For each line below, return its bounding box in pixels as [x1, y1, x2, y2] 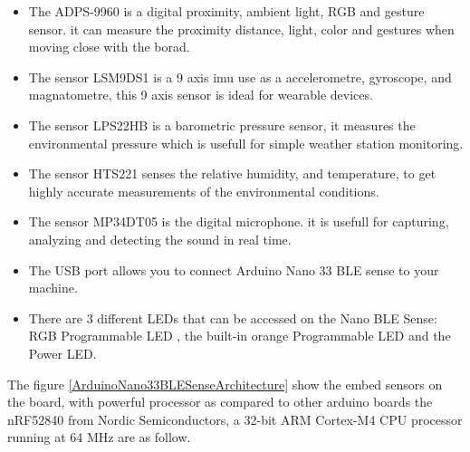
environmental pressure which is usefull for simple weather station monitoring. [28, 133, 464, 152]
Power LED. [28, 343, 97, 362]
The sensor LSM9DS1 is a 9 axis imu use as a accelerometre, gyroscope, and [28, 67, 452, 86]
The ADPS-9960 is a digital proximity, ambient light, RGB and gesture [28, 2, 425, 20]
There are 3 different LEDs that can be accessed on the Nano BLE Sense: [28, 308, 437, 327]
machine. [28, 278, 78, 297]
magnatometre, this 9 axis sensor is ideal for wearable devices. [28, 85, 373, 104]
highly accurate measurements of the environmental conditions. [28, 181, 379, 200]
